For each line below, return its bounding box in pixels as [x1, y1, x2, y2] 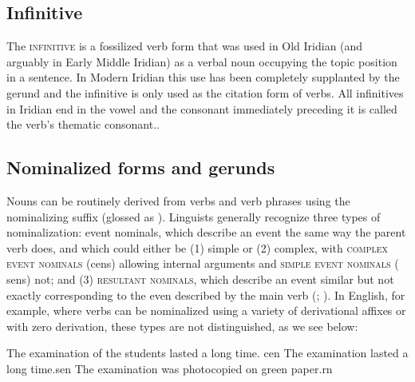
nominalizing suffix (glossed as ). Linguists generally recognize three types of [6, 208, 381, 225]
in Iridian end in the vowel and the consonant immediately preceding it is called [6, 100, 397, 117]
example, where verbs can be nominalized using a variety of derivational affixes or [6, 302, 406, 319]
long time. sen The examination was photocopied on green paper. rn [6, 360, 333, 376]
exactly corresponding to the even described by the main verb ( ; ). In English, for [6, 286, 405, 303]
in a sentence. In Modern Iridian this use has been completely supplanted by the [6, 69, 400, 86]
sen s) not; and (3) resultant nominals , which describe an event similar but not [6, 270, 394, 287]
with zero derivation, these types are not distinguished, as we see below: [6, 317, 358, 334]
